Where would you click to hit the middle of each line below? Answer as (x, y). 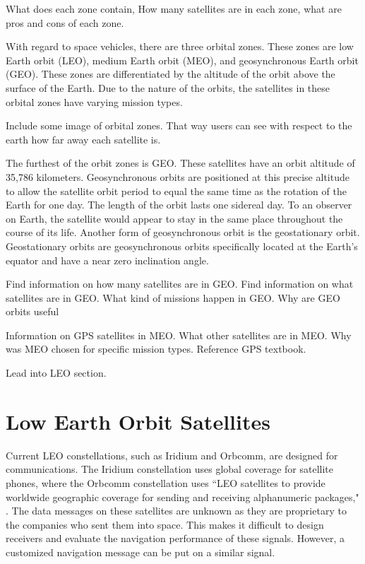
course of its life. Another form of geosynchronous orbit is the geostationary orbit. (183, 232)
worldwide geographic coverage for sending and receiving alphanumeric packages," (182, 497)
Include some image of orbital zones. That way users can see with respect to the (179, 125)
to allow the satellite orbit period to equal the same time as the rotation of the (176, 190)
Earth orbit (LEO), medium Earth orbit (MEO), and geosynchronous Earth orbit (182, 60)
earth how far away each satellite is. (83, 139)
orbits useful (32, 311)
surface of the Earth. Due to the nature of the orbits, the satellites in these (168, 87)
